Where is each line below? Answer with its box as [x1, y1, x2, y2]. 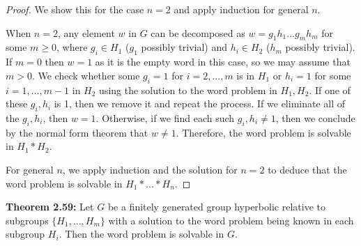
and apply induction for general [174, 2, 309, 16]
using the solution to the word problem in [99, 82, 277, 97]
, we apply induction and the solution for [62, 162, 238, 176]
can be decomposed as [151, 25, 245, 40]
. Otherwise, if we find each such [95, 110, 235, 125]
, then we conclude [275, 110, 355, 125]
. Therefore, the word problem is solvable [176, 125, 351, 139]
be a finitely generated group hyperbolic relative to [107, 199, 325, 214]
